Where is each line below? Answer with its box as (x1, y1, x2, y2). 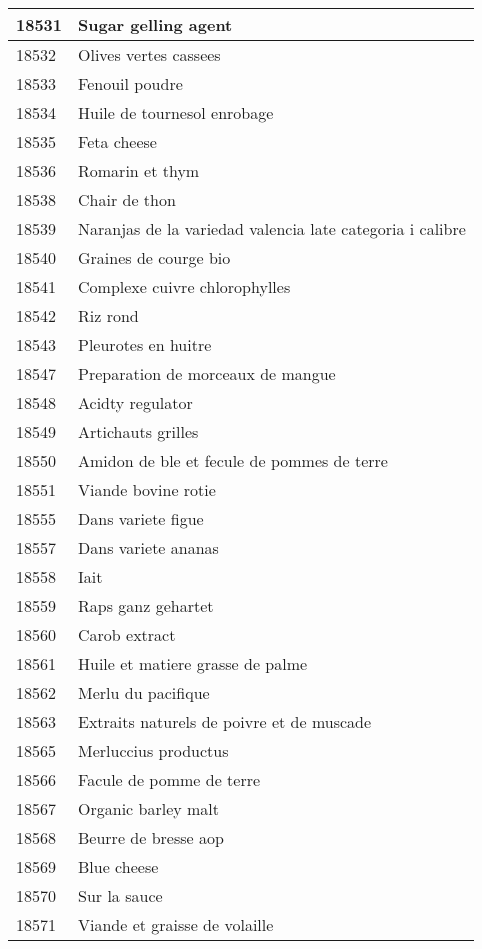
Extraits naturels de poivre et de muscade (78, 710, 372, 733)
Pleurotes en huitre (78, 333, 212, 356)
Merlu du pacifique (78, 681, 210, 704)
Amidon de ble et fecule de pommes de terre (78, 449, 388, 472)
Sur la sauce (78, 884, 163, 907)
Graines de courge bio (78, 246, 231, 269)
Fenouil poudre (78, 72, 183, 95)
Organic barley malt (78, 797, 220, 820)
